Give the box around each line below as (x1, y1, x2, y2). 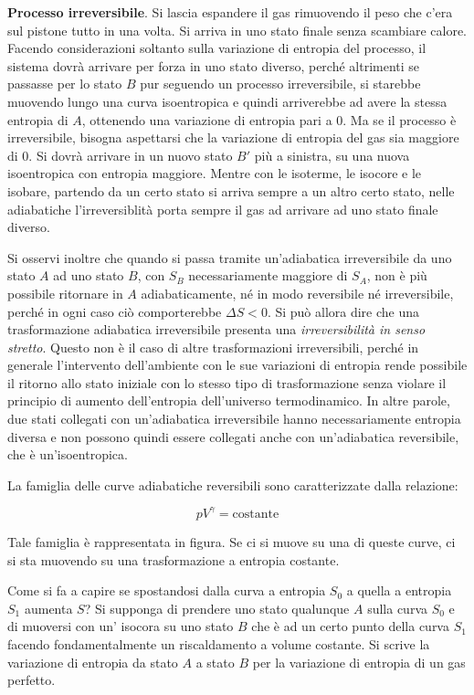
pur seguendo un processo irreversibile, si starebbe (140, 74, 421, 93)
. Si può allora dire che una (267, 301, 420, 321)
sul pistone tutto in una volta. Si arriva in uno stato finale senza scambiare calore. (7, 20, 467, 39)
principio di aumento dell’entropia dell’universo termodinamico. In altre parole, (7, 391, 450, 410)
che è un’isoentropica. (7, 445, 128, 464)
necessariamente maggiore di (188, 266, 348, 285)
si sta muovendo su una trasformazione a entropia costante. (7, 550, 340, 569)
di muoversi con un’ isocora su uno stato (7, 616, 234, 636)
